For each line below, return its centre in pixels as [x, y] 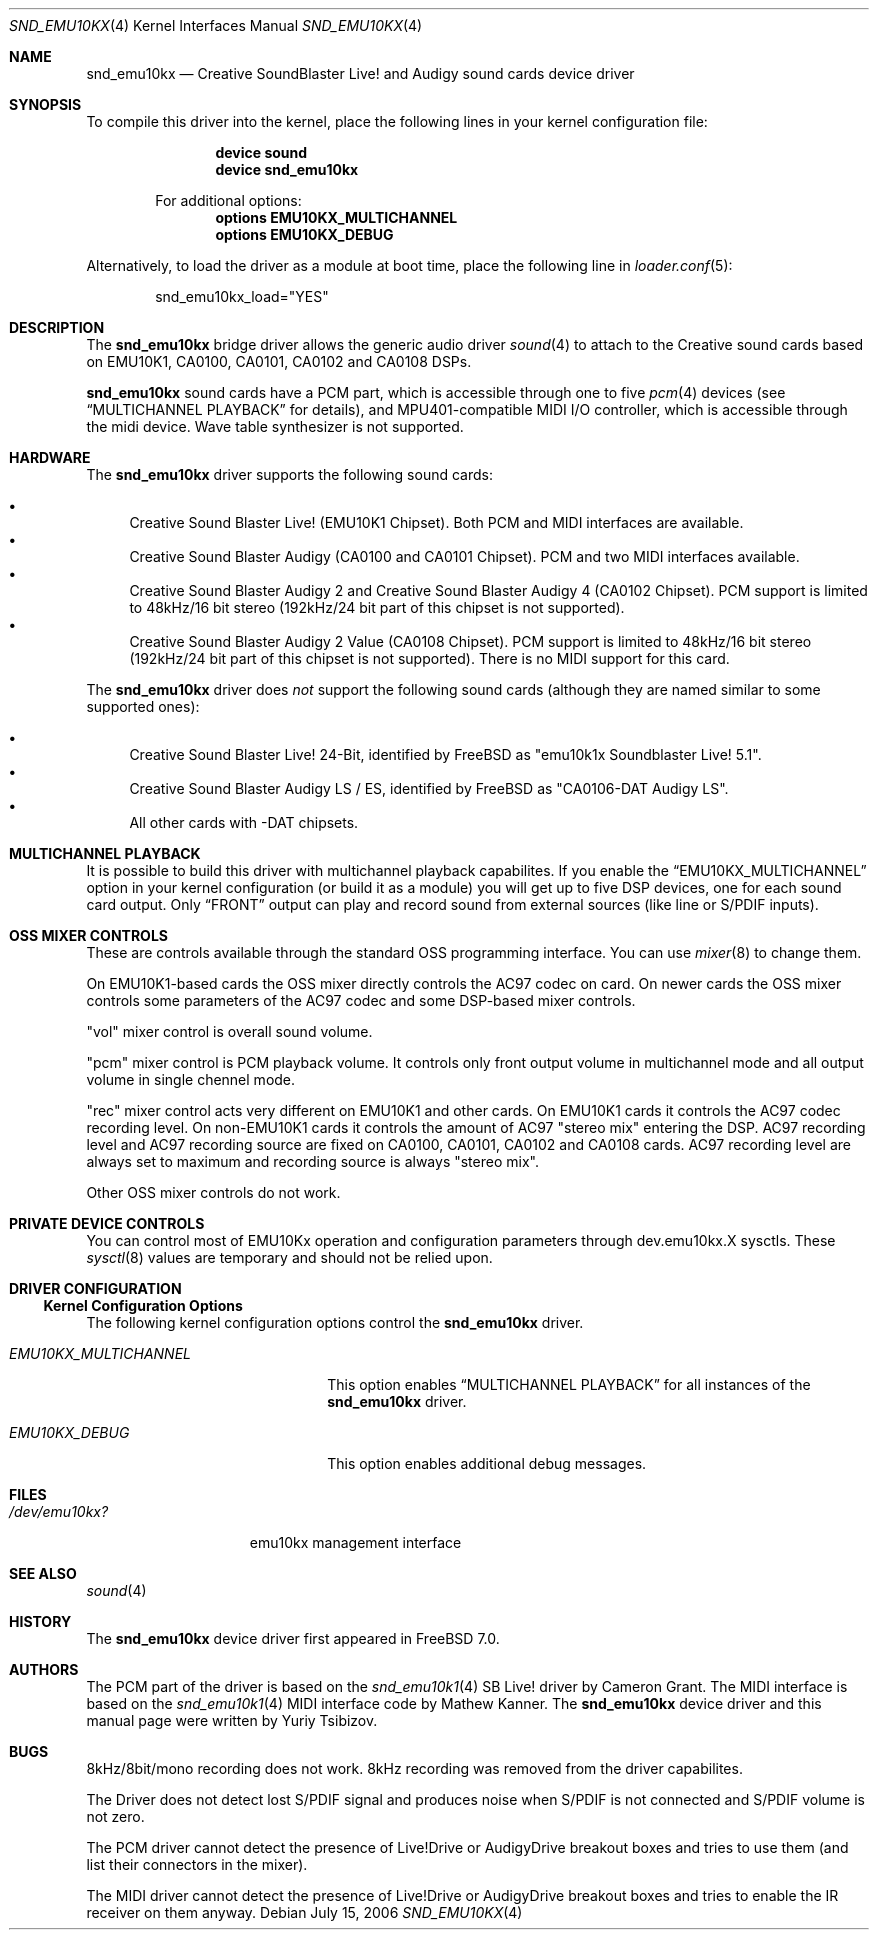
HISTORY [40, 1621]
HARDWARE [50, 457]
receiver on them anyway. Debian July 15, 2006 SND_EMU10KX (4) [304, 1912]
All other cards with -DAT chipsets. [244, 822]
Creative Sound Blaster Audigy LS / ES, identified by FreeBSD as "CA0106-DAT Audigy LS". [429, 788]
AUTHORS [44, 1669]
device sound [261, 152]
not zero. [115, 1816]
